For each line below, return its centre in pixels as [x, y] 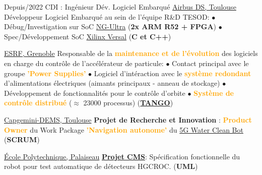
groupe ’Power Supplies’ [45, 73]
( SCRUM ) [22, 139]
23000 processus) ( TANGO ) [128, 103]
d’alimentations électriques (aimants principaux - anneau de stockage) [112, 83]
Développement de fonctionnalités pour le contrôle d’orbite [95, 93]
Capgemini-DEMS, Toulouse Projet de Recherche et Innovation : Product [128, 119]
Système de [214, 93]
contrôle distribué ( [38, 103]
